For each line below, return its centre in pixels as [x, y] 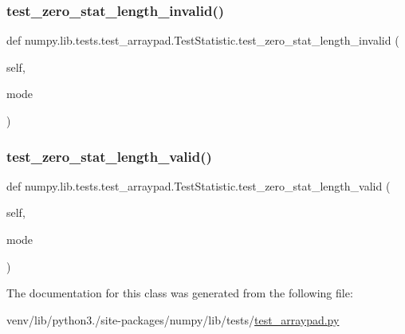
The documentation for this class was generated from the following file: [180, 293]
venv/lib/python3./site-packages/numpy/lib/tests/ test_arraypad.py [173, 319]
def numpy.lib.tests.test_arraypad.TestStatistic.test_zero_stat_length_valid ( [199, 185]
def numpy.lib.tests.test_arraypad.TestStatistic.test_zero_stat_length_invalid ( [203, 40]
